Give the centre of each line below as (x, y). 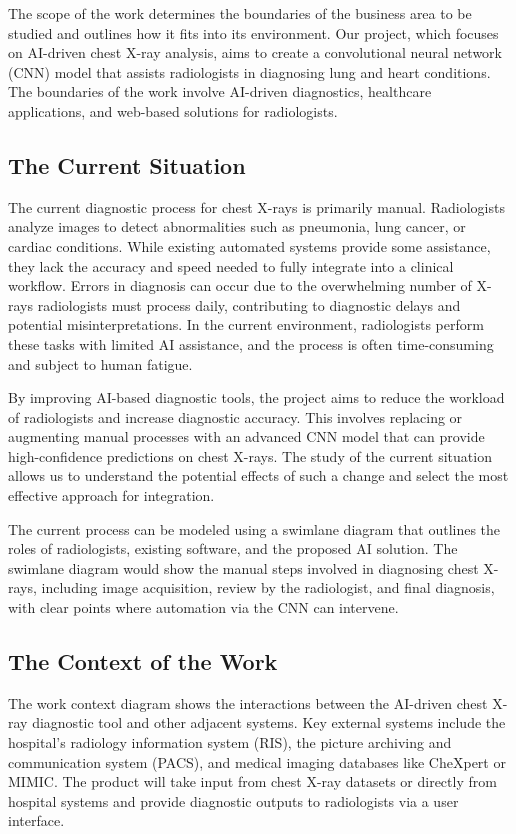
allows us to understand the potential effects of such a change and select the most (258, 475)
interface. (36, 820)
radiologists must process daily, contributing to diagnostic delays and (249, 304)
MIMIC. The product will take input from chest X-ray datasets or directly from (252, 781)
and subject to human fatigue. (100, 363)
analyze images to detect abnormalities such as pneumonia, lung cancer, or (237, 226)
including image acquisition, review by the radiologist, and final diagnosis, (268, 587)
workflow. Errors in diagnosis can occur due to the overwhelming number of (240, 285)
